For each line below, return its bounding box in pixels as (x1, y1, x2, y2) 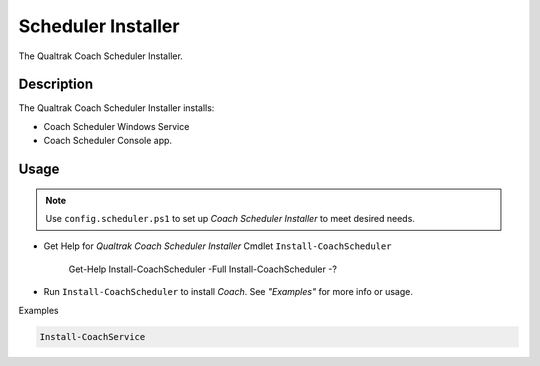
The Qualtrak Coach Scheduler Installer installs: (18, 102, 215, 114)
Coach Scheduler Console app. (43, 135, 173, 147)
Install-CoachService (39, 331, 146, 342)
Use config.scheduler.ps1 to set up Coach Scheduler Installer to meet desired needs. (45, 213, 415, 225)
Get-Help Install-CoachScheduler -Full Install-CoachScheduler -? (68, 263, 337, 275)
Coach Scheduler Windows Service (43, 120, 190, 132)
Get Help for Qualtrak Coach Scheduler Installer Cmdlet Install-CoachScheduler (43, 240, 392, 252)
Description (18, 76, 94, 93)
